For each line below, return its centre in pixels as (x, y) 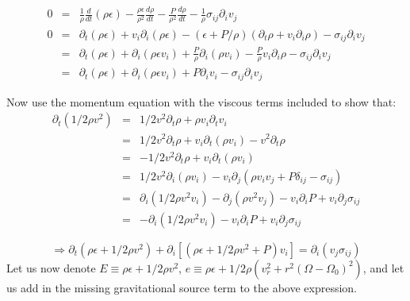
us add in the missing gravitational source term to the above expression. (182, 287)
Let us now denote (51, 267)
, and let (383, 267)
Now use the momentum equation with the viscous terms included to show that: (201, 101)
